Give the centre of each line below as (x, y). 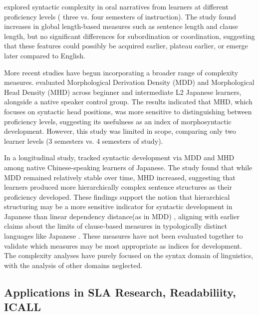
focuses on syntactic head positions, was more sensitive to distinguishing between (128, 111)
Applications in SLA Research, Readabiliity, (120, 292)
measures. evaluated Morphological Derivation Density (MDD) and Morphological (129, 82)
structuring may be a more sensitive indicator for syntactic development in (118, 206)
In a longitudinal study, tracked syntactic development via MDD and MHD (119, 157)
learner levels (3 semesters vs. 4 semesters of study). (84, 141)
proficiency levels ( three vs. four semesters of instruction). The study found (120, 16)
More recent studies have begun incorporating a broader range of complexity (121, 72)
